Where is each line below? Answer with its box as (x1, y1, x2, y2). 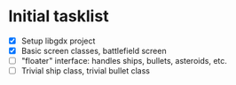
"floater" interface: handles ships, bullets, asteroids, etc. (20, 56, 228, 66)
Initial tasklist (8, 6, 109, 27)
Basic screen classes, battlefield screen (20, 46, 167, 56)
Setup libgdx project (20, 35, 96, 46)
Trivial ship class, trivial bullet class (20, 66, 151, 76)
